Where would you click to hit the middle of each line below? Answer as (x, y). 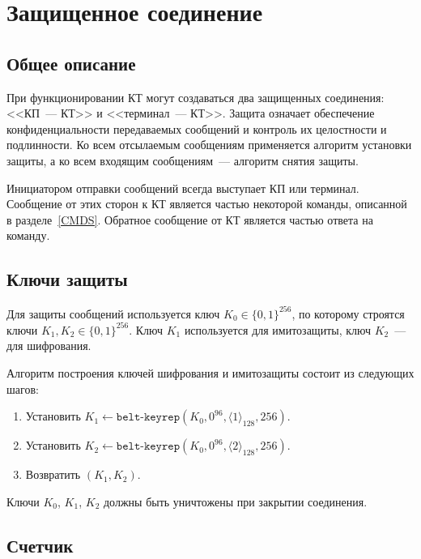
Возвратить (53, 474)
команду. (28, 235)
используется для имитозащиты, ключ (277, 329)
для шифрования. (49, 346)
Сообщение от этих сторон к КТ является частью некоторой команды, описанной (207, 204)
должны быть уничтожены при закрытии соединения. (235, 501)
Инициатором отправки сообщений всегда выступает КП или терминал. (183, 188)
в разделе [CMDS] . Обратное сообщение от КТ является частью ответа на (190, 219)
